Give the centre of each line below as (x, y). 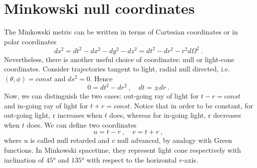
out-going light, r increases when (53, 115)
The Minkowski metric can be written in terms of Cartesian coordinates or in (121, 32)
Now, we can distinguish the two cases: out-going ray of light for (101, 96)
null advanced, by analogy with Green (175, 140)
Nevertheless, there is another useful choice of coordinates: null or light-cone (119, 59)
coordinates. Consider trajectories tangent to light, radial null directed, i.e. (117, 69)
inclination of (24, 159)
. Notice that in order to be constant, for (191, 105)
